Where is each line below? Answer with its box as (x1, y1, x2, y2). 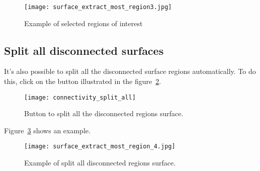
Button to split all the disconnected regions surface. (24, 108, 184, 119)
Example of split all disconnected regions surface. (24, 157, 176, 168)
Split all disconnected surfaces (4, 42, 164, 58)
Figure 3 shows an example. (4, 125, 91, 135)
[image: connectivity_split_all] (24, 94, 136, 101)
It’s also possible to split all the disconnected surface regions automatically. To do (4, 66, 256, 76)
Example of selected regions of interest (24, 18, 143, 28)
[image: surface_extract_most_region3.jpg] (24, 4, 172, 11)
